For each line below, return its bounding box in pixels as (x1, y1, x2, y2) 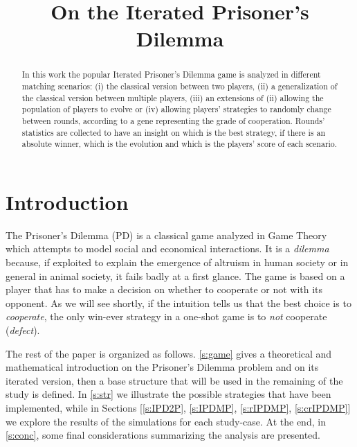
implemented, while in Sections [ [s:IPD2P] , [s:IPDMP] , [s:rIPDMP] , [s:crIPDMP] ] (6, 401, 351, 415)
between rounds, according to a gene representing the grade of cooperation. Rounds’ (21, 114, 325, 126)
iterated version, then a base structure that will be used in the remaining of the (6, 373, 343, 387)
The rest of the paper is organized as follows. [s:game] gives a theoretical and (6, 346, 332, 360)
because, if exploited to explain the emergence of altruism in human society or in (6, 255, 349, 270)
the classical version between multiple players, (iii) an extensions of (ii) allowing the (21, 91, 324, 103)
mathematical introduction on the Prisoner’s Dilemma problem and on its (6, 360, 319, 374)
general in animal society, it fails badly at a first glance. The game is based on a (6, 268, 345, 283)
